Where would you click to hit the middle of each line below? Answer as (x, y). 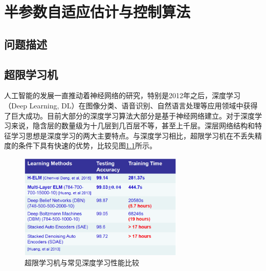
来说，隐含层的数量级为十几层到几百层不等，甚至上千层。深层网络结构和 (133, 126)
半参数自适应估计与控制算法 (97, 12)
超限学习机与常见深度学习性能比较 (82, 262)
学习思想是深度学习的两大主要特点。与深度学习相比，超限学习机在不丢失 (133, 135)
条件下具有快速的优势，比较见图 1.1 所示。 (87, 145)
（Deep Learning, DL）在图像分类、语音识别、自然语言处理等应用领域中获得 (131, 105)
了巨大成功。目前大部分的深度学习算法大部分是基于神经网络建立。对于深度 (129, 115)
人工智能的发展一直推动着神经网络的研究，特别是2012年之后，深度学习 (122, 95)
